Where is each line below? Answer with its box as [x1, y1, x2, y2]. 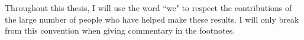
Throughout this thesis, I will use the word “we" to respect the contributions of [5, 2, 292, 13]
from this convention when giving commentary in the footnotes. [5, 24, 235, 37]
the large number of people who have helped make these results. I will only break [5, 13, 299, 25]
